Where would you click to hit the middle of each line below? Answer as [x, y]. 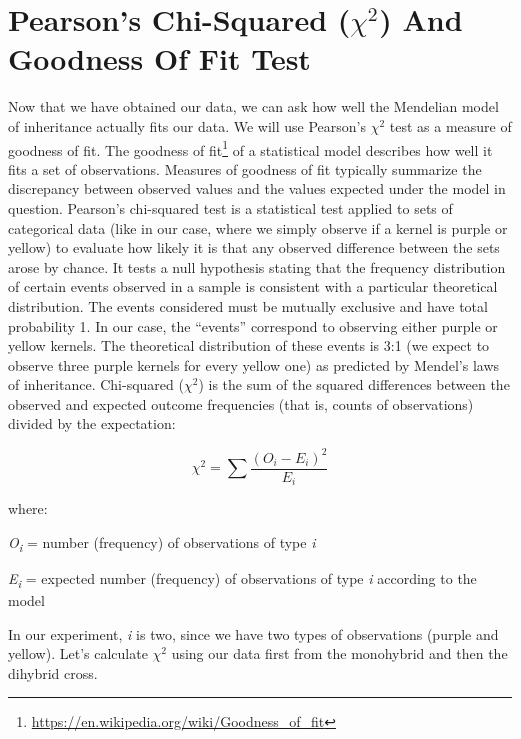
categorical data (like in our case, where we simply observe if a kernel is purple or [258, 227]
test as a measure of [450, 125]
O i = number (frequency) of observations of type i [162, 543]
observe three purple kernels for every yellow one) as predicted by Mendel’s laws [254, 364]
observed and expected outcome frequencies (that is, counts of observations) [241, 403]
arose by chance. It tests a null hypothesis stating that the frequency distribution [257, 266]
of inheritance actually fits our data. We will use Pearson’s [187, 125]
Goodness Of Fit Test [159, 58]
